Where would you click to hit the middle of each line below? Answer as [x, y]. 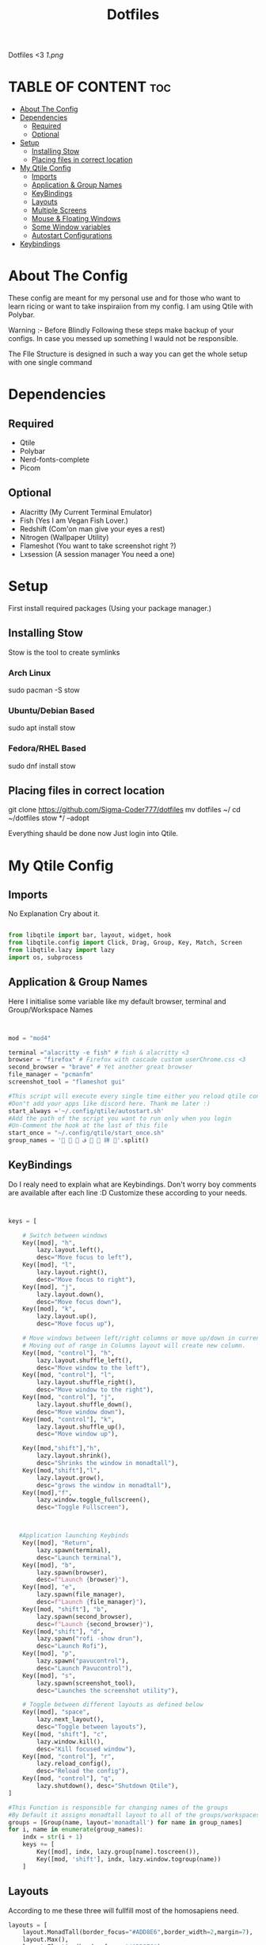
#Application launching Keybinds [74, 1536]
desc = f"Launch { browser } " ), [83, 1580]
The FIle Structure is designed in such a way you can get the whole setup [128, 354]
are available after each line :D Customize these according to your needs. [128, 1192]
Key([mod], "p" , [49, 1654]
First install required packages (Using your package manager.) [110, 608]
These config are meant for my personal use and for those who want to [124, 298]
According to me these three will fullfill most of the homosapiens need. [123, 1910]
